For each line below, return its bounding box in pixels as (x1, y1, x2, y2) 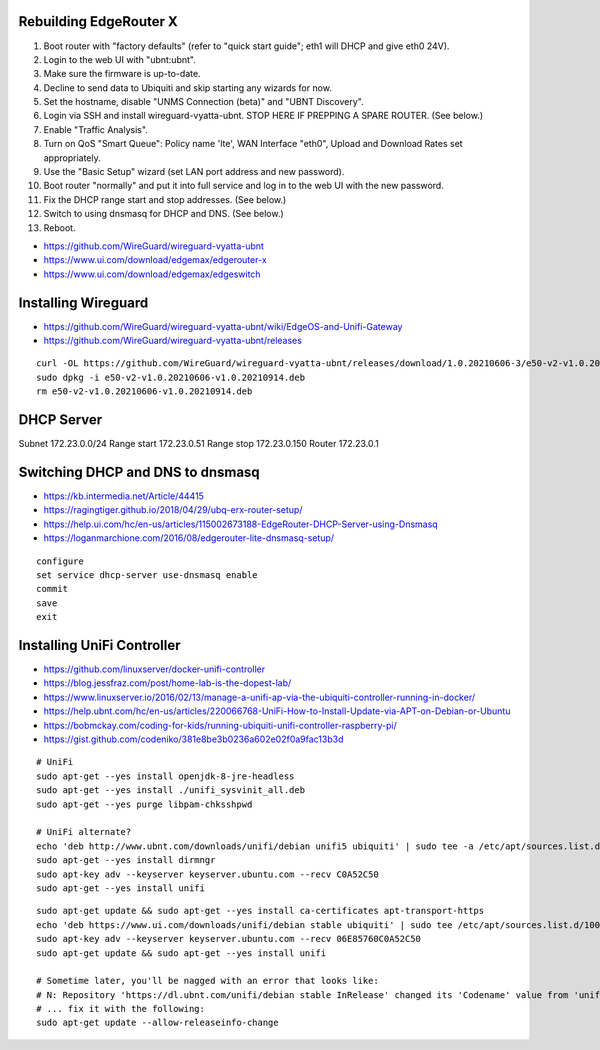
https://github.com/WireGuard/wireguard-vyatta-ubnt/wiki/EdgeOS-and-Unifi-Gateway (43, 320, 403, 332)
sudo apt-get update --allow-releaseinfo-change (36, 1017, 279, 1029)
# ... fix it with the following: (36, 1003, 205, 1015)
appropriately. (43, 151, 102, 164)
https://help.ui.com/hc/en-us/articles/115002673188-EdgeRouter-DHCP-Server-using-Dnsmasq (43, 518, 439, 530)
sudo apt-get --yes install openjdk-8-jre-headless (36, 770, 295, 782)
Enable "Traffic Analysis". (43, 123, 149, 135)
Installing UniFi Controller (18, 636, 181, 654)
